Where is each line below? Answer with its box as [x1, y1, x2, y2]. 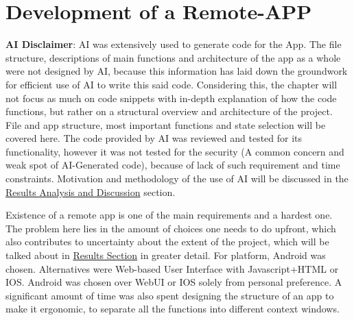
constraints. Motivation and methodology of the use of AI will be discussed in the [5, 171, 349, 186]
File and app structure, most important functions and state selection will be [5, 117, 326, 132]
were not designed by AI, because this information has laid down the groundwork [5, 64, 348, 78]
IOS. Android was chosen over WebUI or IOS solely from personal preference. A [5, 275, 342, 289]
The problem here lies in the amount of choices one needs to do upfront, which [5, 221, 336, 235]
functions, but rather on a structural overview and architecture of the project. [5, 104, 333, 119]
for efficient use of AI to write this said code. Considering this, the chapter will [5, 77, 338, 91]
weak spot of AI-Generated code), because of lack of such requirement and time [5, 158, 340, 172]
